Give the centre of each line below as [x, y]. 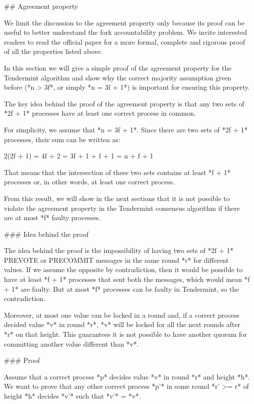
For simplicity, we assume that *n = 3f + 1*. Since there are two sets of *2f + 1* [126, 129]
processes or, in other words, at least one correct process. [89, 182]
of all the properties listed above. [53, 51]
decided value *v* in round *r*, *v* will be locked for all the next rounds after [122, 324]
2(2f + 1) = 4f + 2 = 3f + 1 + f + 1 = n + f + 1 [79, 156]
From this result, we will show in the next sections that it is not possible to [117, 198]
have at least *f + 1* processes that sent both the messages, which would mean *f [127, 279]
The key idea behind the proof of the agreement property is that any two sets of [124, 103]
